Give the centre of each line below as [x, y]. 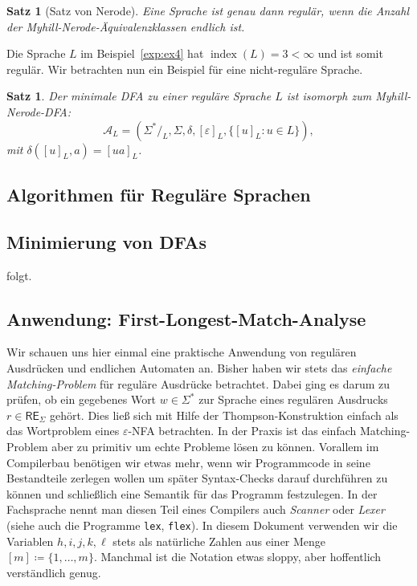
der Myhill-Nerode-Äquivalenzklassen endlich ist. [126, 26]
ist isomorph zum [329, 96]
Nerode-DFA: [39, 111]
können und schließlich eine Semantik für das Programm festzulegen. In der [192, 493]
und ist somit [350, 53]
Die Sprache [36, 53]
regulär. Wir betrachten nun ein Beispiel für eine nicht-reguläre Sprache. [185, 69]
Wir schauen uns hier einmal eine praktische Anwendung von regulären [182, 352]
